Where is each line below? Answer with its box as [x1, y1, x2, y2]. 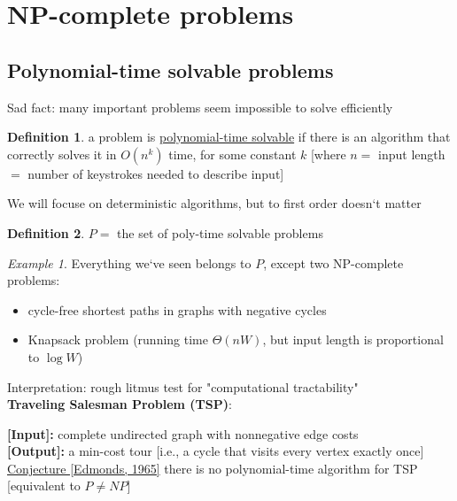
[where [310, 144, 346, 163]
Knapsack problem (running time [27, 330, 208, 349]
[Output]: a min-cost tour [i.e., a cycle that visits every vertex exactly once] [7, 442, 424, 460]
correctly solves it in [7, 144, 117, 163]
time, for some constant [168, 144, 297, 163]
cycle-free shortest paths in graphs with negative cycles [27, 300, 327, 319]
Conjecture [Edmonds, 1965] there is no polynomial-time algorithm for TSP [7, 459, 418, 477]
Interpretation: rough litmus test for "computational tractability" [7, 377, 359, 396]
